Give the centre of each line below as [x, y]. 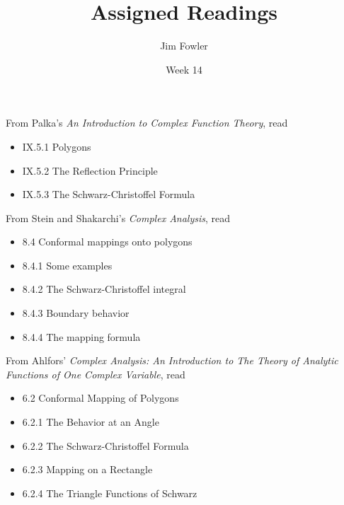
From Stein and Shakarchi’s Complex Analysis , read [118, 217]
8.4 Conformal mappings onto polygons [107, 242]
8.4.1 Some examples [67, 265]
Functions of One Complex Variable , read [96, 374]
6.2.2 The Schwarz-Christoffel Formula [105, 445]
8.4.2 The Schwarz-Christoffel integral [104, 289]
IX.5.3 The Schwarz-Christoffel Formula [109, 194]
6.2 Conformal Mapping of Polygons [101, 398]
